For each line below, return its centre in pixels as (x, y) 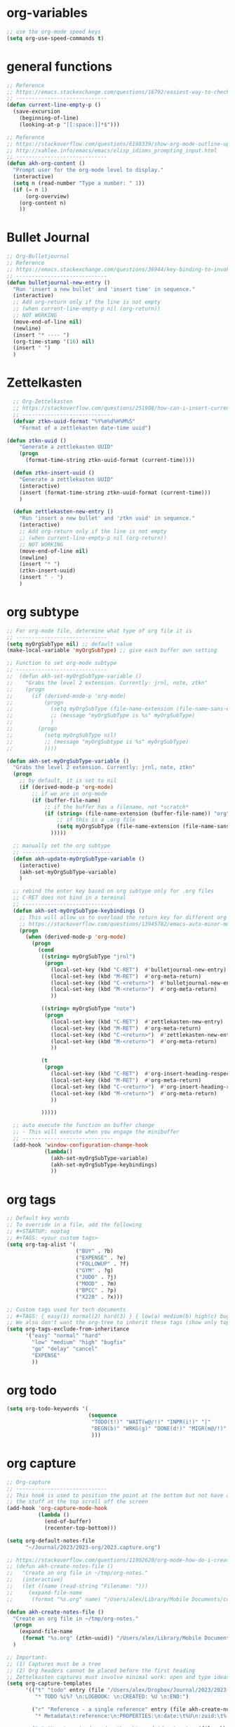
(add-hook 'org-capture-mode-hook (57, 1509)
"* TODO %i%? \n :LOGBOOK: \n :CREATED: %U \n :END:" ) (112, 1697)
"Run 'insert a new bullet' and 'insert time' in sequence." (104, 289)
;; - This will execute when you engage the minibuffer (96, 1132)
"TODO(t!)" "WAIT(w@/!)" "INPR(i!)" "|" (151, 1422)
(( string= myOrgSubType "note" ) (88, 1009)
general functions (60, 67)
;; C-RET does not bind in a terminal (70, 898)
